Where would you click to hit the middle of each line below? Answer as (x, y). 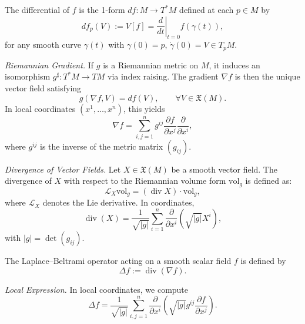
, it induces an (234, 65)
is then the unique (267, 76)
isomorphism (28, 76)
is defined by (263, 261)
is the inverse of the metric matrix (102, 146)
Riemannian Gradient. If (49, 65)
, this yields (144, 108)
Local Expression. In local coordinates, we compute (97, 289)
